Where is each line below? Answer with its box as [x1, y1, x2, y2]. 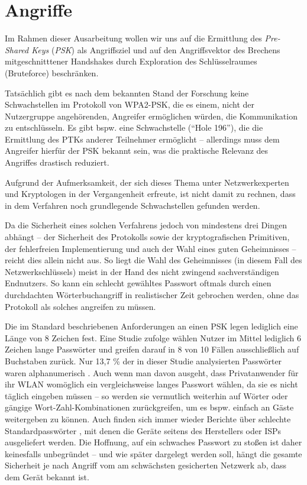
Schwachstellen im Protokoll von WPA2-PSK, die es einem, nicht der [5, 98, 254, 111]
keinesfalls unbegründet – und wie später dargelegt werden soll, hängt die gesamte [5, 447, 302, 460]
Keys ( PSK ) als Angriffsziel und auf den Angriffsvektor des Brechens [31, 43, 280, 56]
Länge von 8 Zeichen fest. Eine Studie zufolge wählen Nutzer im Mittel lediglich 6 [5, 331, 301, 344]
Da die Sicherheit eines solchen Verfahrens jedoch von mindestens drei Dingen [5, 219, 287, 231]
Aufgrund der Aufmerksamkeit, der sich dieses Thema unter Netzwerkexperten [5, 176, 289, 188]
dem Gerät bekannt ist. [5, 470, 89, 483]
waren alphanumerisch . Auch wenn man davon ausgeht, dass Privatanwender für [5, 366, 299, 379]
